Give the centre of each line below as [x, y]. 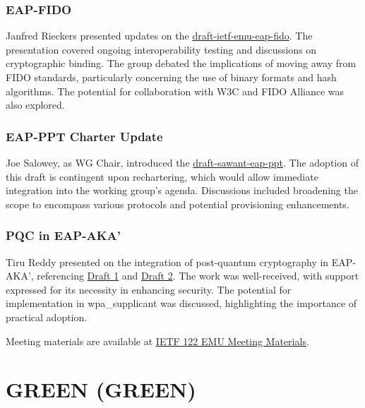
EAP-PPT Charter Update [84, 136]
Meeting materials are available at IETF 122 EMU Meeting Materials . [157, 341]
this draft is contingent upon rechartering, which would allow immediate [162, 176]
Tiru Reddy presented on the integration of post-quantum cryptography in [167, 262]
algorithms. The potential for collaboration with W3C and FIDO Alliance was [175, 91]
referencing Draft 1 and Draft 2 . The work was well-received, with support [198, 276]
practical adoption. [47, 317]
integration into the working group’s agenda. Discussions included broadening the [182, 190]
